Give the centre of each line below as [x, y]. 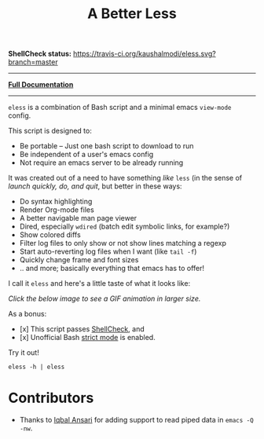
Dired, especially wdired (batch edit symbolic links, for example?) [125, 227]
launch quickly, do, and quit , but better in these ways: [95, 186]
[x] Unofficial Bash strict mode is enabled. [87, 338]
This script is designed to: [50, 131]
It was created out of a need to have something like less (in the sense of [125, 178]
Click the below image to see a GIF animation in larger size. [104, 298]
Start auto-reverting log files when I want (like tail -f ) [108, 251]
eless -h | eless [37, 367]
